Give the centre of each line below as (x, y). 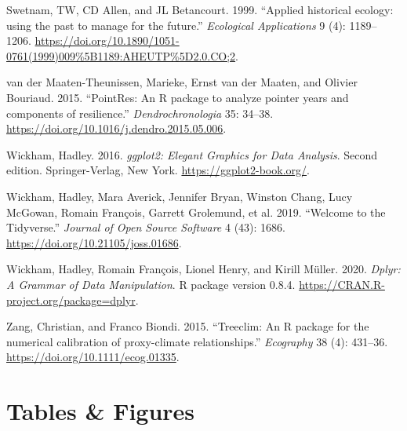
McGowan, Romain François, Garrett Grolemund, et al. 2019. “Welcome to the (196, 212)
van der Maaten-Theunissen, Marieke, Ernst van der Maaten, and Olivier (182, 82)
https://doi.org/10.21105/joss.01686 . (94, 242)
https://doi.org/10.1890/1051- (107, 40)
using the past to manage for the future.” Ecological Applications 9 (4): (176, 25)
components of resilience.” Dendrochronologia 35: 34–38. (140, 113)
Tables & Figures (101, 411)
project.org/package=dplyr (71, 300)
